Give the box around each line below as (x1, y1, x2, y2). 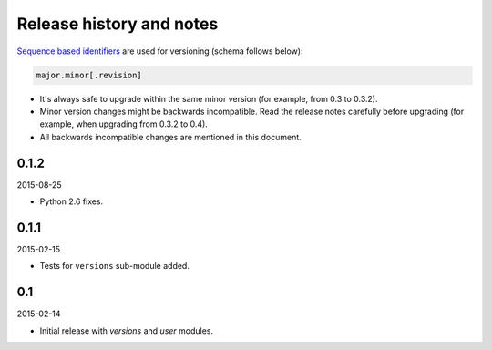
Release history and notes (16, 14, 219, 34)
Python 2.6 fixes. (39, 196, 104, 207)
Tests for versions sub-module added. (39, 261, 190, 272)
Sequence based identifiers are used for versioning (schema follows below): (16, 46, 303, 57)
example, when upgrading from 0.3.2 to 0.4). (39, 118, 209, 129)
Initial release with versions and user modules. (39, 324, 214, 336)
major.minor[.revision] (36, 69, 143, 80)
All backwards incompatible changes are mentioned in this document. (39, 131, 302, 142)
